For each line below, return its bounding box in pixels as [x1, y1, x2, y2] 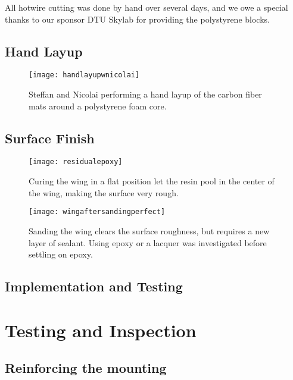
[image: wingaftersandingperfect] [29, 208, 166, 216]
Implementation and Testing [5, 277, 183, 296]
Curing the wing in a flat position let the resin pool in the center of [29, 175, 275, 187]
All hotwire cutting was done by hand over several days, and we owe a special [5, 1, 288, 13]
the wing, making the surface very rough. [29, 186, 179, 199]
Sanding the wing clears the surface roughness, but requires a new [29, 224, 270, 237]
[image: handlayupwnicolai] [29, 71, 140, 80]
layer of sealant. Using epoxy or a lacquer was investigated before [29, 236, 267, 249]
